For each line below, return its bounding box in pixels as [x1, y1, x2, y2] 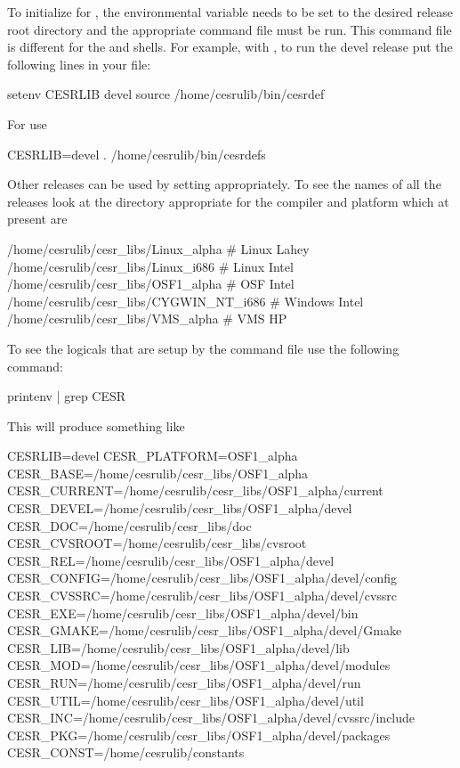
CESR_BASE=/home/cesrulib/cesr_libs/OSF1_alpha [7, 463, 309, 482]
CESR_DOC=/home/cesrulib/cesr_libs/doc [7, 516, 252, 535]
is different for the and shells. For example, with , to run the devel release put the [7, 37, 453, 56]
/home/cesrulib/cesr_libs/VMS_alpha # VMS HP [7, 309, 287, 328]
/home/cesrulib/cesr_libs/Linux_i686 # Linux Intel [7, 257, 294, 275]
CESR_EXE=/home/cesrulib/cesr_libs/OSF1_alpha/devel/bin [7, 603, 359, 622]
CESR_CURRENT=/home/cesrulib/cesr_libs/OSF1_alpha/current [7, 481, 383, 500]
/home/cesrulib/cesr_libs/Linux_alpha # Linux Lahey [7, 239, 310, 257]
